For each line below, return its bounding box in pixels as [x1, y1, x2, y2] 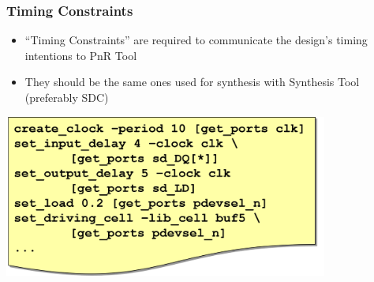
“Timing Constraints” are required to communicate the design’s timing [24, 32, 368, 48]
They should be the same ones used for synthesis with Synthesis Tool [24, 73, 360, 90]
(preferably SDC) [24, 89, 109, 105]
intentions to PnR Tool [24, 47, 137, 63]
